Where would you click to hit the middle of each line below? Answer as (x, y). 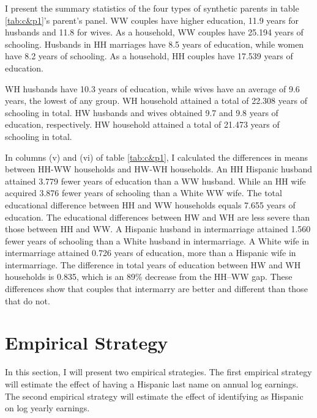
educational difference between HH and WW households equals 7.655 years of (150, 204)
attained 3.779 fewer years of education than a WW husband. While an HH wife (155, 181)
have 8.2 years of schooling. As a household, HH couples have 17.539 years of (149, 56)
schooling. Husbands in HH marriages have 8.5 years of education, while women (155, 44)
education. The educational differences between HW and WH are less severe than (158, 217)
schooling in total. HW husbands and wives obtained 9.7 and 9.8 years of (142, 112)
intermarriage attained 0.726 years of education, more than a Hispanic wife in (151, 253)
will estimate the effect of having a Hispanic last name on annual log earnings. (152, 383)
